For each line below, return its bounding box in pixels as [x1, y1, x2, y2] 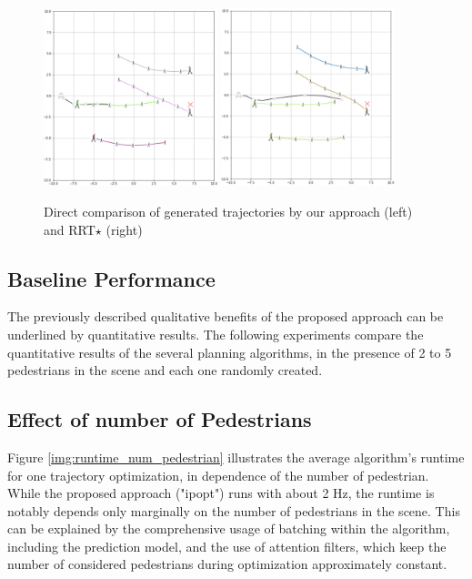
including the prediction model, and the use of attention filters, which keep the [7, 536, 447, 555]
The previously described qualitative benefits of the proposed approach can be [7, 307, 444, 326]
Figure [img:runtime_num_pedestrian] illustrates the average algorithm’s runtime [7, 447, 465, 466]
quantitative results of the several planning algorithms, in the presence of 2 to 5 [7, 342, 452, 361]
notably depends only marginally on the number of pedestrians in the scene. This [7, 501, 460, 520]
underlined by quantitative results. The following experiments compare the [7, 324, 424, 343]
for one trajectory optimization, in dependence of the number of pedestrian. [7, 465, 429, 484]
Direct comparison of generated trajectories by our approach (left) [44, 201, 413, 220]
